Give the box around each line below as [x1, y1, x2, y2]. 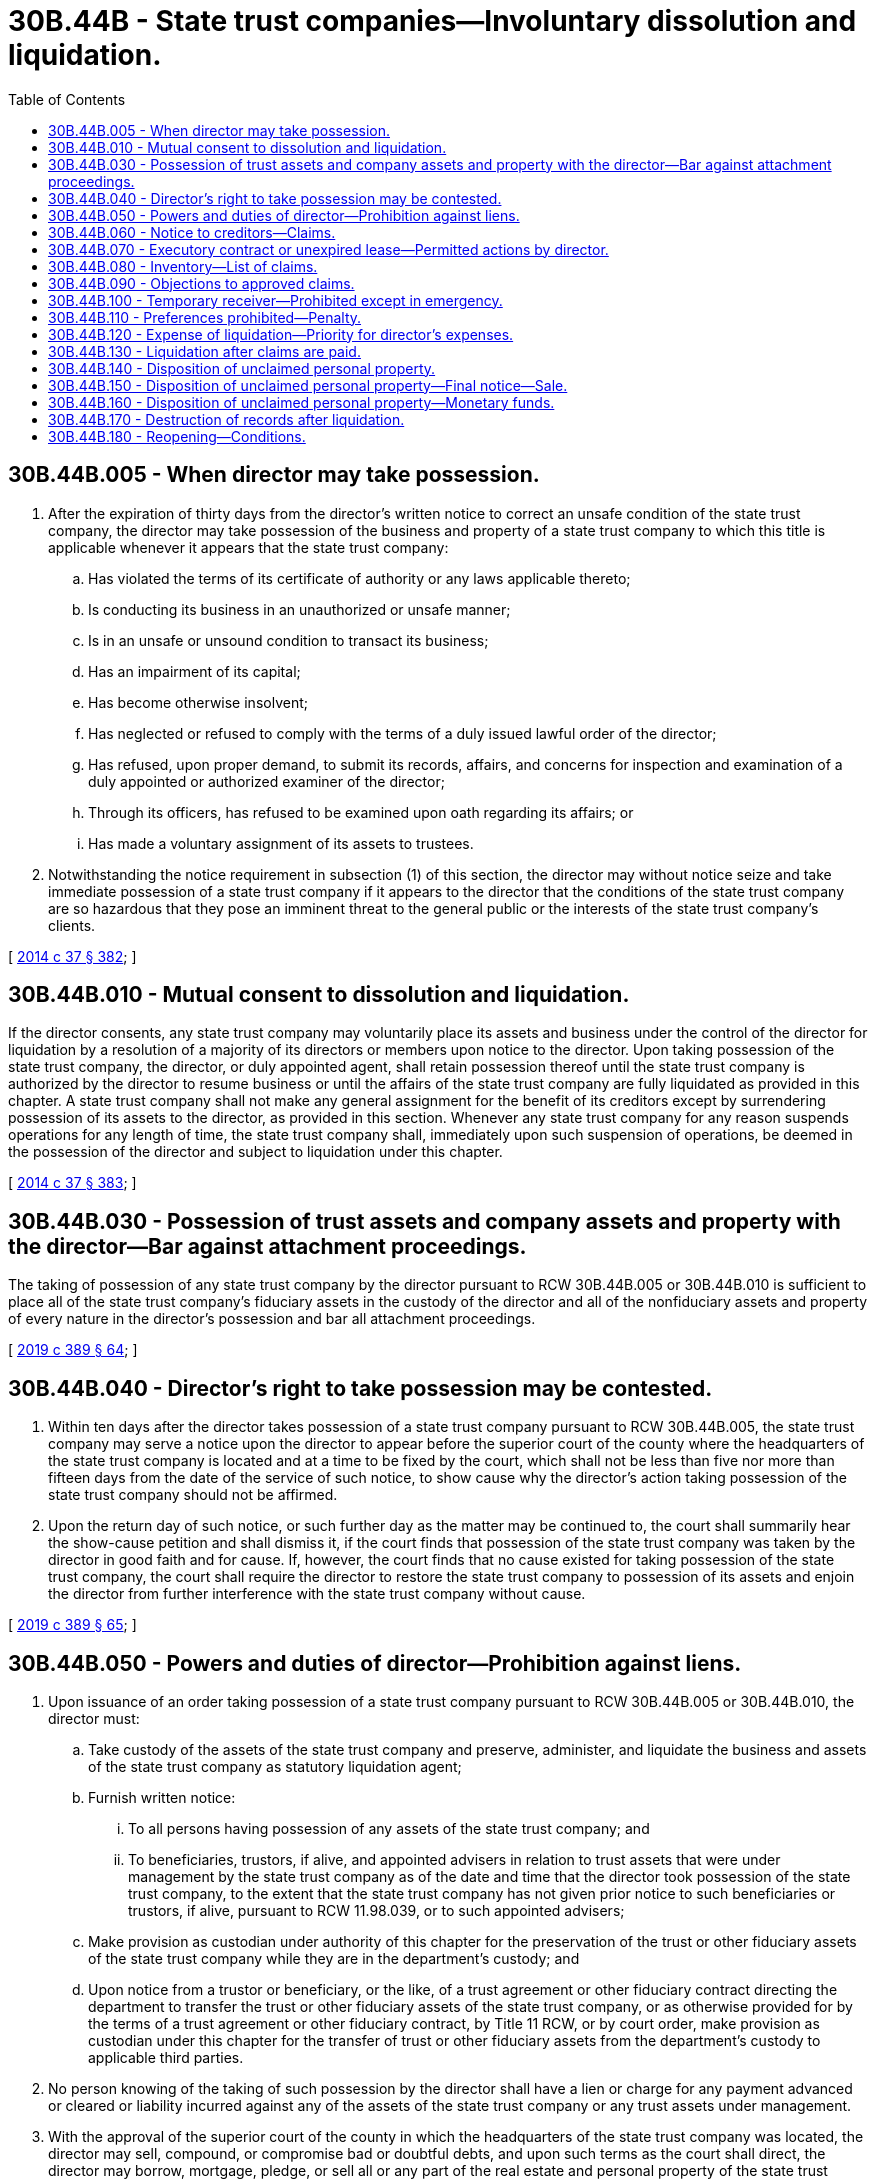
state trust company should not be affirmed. [48, 1486, 338, 1504]
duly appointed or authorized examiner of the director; [88, 772, 445, 790]
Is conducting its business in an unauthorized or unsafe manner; [88, 600, 511, 618]
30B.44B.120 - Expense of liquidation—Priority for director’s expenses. [48, 325, 514, 343]
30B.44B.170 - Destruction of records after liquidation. [48, 410, 405, 428]
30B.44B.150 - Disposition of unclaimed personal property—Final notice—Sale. [48, 376, 568, 394]
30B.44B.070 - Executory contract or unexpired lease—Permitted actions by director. [48, 240, 609, 258]
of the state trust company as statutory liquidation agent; [88, 1757, 462, 1775]
